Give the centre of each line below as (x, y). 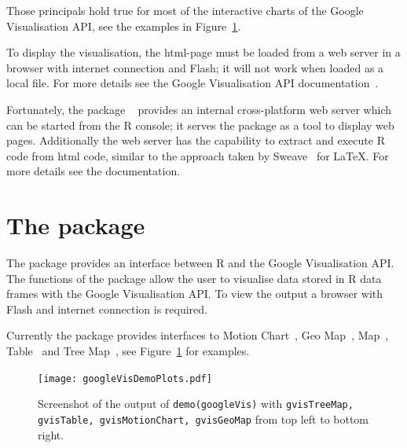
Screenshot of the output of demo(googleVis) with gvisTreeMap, (196, 404)
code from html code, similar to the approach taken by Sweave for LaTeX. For (198, 155)
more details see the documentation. (93, 171)
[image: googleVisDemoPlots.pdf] (125, 378)
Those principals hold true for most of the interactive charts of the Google (185, 10)
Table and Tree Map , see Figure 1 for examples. (128, 351)
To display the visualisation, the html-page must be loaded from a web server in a (203, 52)
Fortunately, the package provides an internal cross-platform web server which (199, 109)
